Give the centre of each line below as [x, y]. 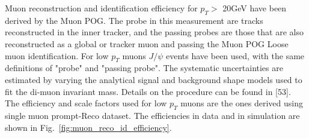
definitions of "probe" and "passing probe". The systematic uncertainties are [144, 68]
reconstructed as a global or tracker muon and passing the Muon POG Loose [147, 43]
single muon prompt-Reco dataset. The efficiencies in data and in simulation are [152, 115]
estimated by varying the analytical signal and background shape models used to [154, 79]
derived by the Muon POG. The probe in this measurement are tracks [134, 20]
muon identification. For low [57, 55]
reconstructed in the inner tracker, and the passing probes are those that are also [154, 32]
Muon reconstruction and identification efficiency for [101, 8]
